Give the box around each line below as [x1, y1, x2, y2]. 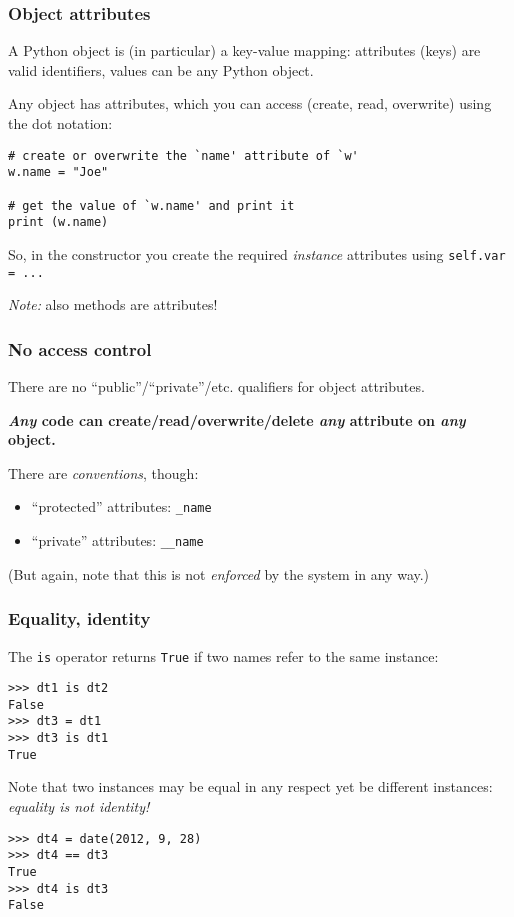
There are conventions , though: [8, 462, 199, 483]
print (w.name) [8, 215, 109, 230]
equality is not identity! [8, 796, 150, 817]
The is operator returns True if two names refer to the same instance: [8, 645, 439, 666]
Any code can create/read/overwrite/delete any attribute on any [8, 409, 466, 430]
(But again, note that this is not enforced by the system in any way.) [8, 563, 430, 584]
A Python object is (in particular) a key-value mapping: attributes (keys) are [8, 40, 481, 61]
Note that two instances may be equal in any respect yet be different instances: [8, 776, 493, 797]
